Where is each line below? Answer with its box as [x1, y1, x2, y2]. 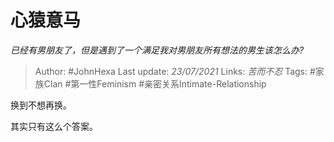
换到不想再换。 [10, 99, 72, 111]
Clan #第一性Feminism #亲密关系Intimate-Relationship [43, 77, 267, 90]
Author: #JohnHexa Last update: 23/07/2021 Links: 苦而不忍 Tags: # [34, 65, 316, 77]
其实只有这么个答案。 [10, 120, 98, 132]
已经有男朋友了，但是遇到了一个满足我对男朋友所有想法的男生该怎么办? [10, 44, 305, 56]
